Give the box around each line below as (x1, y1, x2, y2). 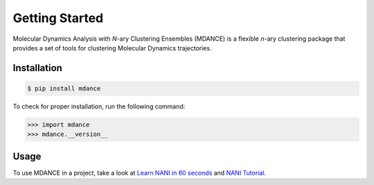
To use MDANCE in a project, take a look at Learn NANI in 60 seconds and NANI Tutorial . (12, 168, 267, 177)
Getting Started (12, 10, 104, 26)
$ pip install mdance (27, 84, 101, 92)
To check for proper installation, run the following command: (12, 102, 186, 110)
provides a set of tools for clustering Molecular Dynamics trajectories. (12, 43, 212, 52)
